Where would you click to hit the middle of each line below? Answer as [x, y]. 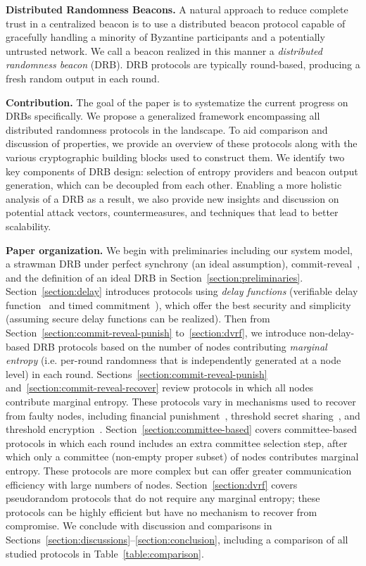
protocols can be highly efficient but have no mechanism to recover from [162, 511]
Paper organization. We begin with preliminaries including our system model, [179, 250]
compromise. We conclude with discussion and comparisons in [139, 526]
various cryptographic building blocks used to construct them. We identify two [175, 157]
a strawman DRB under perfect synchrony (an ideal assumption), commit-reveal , [183, 264]
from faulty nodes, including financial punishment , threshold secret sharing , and [183, 415]
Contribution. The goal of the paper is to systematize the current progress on [177, 102]
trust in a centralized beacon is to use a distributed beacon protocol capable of [176, 23]
